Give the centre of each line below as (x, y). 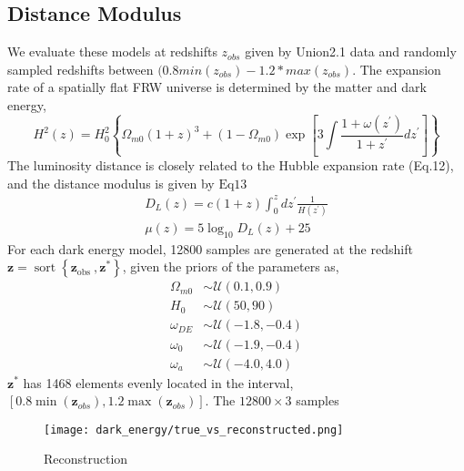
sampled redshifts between (81, 69)
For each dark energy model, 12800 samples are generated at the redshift (210, 248)
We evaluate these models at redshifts (112, 51)
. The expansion (397, 69)
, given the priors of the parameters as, (231, 266)
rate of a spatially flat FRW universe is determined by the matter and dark (217, 87)
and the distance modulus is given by (111, 183)
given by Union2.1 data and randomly (351, 51)
